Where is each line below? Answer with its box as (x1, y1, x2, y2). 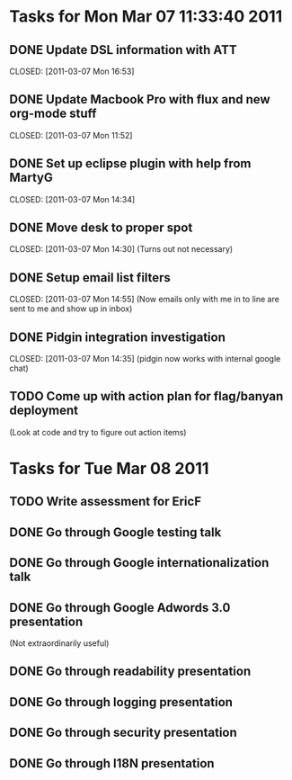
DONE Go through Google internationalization (9, 555, 270, 570)
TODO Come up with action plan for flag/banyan (9, 389, 284, 404)
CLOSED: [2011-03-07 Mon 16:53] (9, 66, 135, 76)
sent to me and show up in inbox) (9, 303, 133, 314)
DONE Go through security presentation (9, 725, 238, 740)
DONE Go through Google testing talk (9, 524, 222, 540)
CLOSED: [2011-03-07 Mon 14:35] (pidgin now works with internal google (9, 354, 281, 364)
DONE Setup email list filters (9, 270, 171, 285)
